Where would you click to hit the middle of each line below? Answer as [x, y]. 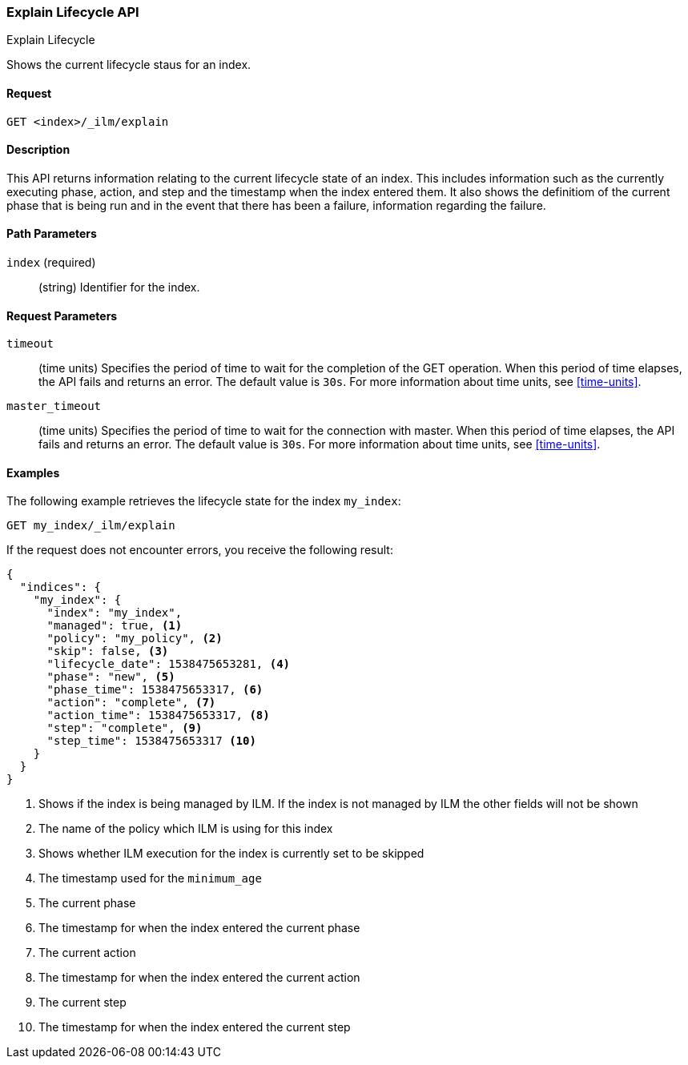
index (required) [51, 263]
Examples [33, 472]
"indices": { [60, 587]
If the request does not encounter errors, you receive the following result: [200, 550]
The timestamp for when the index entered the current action [199, 978]
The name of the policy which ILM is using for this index [186, 829]
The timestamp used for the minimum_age [150, 878]
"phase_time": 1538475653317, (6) [155, 690]
